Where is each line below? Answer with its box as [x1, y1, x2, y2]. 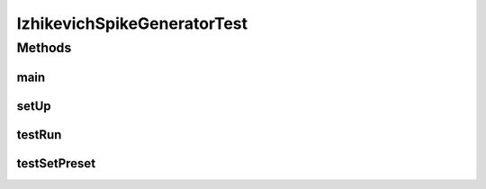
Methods [16, 40, 72, 56]
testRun [16, 127, 62, 142]
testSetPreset [16, 156, 96, 171]
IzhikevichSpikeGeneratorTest [16, 13, 248, 33]
